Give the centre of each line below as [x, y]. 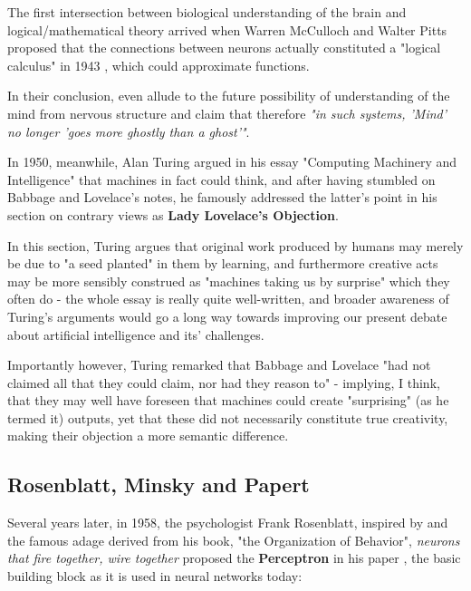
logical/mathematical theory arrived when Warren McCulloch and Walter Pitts [227, 29]
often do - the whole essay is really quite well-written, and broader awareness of [228, 299]
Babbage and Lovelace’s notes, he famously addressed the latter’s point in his [222, 197]
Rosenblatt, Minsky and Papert [159, 484]
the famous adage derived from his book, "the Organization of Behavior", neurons [234, 540]
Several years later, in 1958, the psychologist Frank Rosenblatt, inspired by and [228, 523]
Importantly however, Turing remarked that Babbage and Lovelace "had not [219, 365]
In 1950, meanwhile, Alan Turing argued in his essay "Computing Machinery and [232, 162]
